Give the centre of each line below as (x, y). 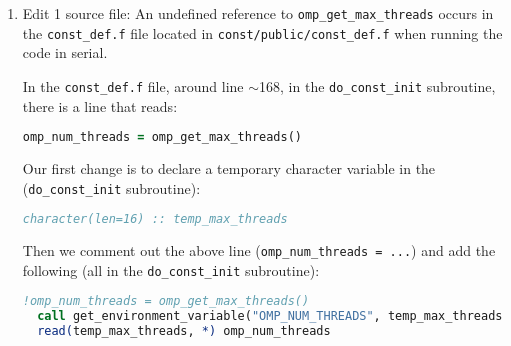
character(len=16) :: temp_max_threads (155, 219)
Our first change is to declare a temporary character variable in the (229, 168)
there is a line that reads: (100, 105)
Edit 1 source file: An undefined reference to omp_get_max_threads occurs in (258, 13)
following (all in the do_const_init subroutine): (171, 269)
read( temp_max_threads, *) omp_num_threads (184, 331)
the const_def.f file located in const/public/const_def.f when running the (262, 32)
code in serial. (65, 52)
